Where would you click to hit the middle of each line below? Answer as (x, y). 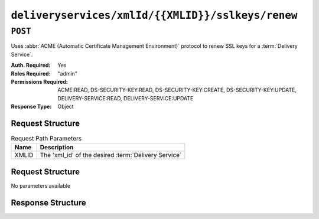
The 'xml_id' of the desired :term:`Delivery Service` (111, 155)
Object (66, 107)
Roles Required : (31, 73)
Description (57, 148)
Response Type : (31, 107)
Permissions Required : (39, 81)
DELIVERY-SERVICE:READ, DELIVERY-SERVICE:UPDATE (126, 98)
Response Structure (48, 203)
